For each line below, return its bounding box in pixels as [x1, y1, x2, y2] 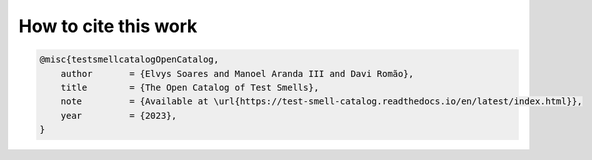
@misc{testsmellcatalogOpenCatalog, [39, 54, 220, 65]
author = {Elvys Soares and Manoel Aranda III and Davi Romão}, [60, 68, 415, 79]
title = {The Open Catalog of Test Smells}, [60, 81, 320, 93]
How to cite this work [18, 15, 198, 37]
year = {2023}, [60, 110, 177, 121]
